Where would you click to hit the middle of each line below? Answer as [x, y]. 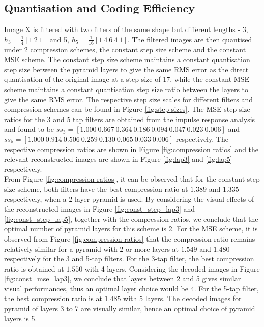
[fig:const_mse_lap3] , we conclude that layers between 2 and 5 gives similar [123, 278]
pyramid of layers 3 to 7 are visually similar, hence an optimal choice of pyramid [130, 308]
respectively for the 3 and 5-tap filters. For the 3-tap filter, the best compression [129, 259]
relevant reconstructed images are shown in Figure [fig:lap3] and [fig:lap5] [118, 159]
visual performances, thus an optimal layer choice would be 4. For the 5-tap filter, [131, 288]
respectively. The [202, 139]
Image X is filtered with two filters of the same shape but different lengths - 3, [126, 29]
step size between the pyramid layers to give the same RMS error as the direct [126, 69]
